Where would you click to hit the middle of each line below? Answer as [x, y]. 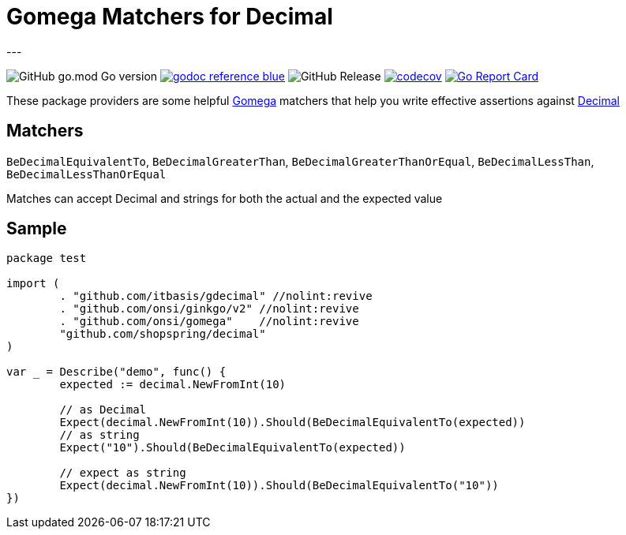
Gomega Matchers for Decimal [170, 17]
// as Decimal [103, 410]
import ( [33, 284]
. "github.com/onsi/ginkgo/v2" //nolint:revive [209, 309]
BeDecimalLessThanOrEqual [86, 174]
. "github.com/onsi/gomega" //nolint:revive [209, 322]
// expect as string [123, 473]
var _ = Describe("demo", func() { [116, 372]
